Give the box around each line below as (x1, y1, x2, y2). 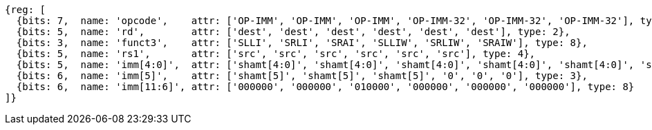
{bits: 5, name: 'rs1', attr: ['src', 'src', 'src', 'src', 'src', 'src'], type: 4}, (16, 48, 536, 59)
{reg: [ (5, 4, 46, 15)
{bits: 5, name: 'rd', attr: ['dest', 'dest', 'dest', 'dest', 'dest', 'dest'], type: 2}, (16, 26, 570, 37)
